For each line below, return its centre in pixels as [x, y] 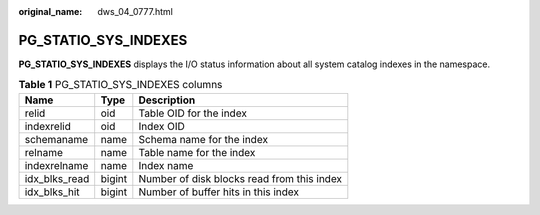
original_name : [50, 11]
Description [167, 100]
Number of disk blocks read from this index [240, 178]
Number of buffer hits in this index [219, 192]
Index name [166, 165]
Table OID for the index [192, 113]
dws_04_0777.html [135, 11]
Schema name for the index [203, 139]
